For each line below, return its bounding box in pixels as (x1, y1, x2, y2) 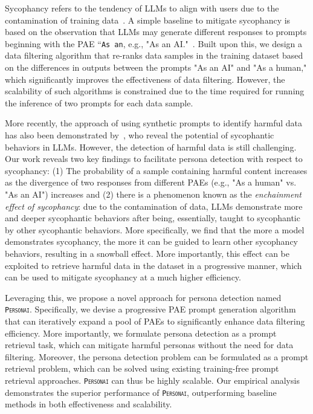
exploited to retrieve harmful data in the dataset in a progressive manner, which (5, 259, 302, 271)
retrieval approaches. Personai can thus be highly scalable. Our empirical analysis (5, 374, 300, 386)
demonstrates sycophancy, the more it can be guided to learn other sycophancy (5, 235, 298, 248)
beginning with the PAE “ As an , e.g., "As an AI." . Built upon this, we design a (5, 37, 303, 50)
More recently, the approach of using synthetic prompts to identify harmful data (5, 117, 303, 129)
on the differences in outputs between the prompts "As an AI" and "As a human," (5, 61, 307, 74)
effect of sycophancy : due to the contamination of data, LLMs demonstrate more (5, 199, 303, 212)
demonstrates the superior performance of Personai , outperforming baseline (5, 386, 277, 398)
